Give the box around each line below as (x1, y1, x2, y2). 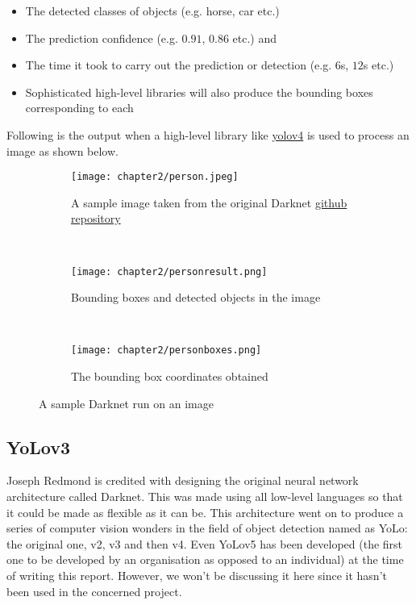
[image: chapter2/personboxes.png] (71, 344, 262, 357)
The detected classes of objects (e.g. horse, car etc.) (25, 2, 280, 19)
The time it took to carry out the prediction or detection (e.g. (25, 56, 332, 73)
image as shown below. (6, 142, 119, 159)
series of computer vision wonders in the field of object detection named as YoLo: (6, 519, 408, 536)
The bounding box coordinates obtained (71, 368, 268, 385)
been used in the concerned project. (6, 582, 182, 599)
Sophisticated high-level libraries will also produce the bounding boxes (25, 83, 373, 100)
